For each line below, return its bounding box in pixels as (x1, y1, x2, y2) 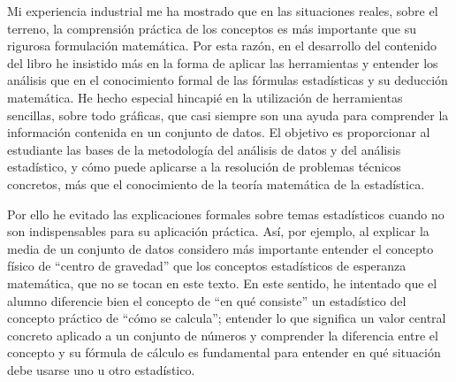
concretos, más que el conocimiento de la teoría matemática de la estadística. (7, 174, 425, 193)
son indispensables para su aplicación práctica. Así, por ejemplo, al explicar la (7, 222, 429, 241)
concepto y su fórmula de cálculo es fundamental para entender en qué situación (7, 343, 441, 362)
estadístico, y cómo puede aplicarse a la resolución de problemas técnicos (7, 157, 401, 176)
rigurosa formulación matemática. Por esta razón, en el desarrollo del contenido (7, 36, 437, 55)
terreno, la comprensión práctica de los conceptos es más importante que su (7, 19, 416, 37)
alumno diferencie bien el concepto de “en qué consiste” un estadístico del (7, 291, 407, 309)
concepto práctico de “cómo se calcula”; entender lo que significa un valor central (7, 309, 446, 327)
